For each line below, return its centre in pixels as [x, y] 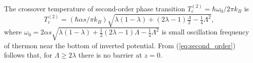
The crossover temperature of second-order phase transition [95, 8]
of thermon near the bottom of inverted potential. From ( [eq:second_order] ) [120, 45]
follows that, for [28, 55]
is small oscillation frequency [206, 32]
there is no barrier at [110, 55]
